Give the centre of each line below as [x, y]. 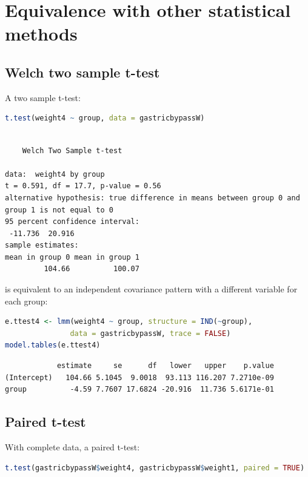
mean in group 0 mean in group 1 [72, 257]
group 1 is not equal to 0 [59, 210]
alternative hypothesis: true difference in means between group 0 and [152, 198]
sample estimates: [42, 245]
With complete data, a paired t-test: [72, 447]
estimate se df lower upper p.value [165, 366]
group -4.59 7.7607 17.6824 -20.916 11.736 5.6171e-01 [139, 390]
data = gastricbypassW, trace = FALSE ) [150, 333]
